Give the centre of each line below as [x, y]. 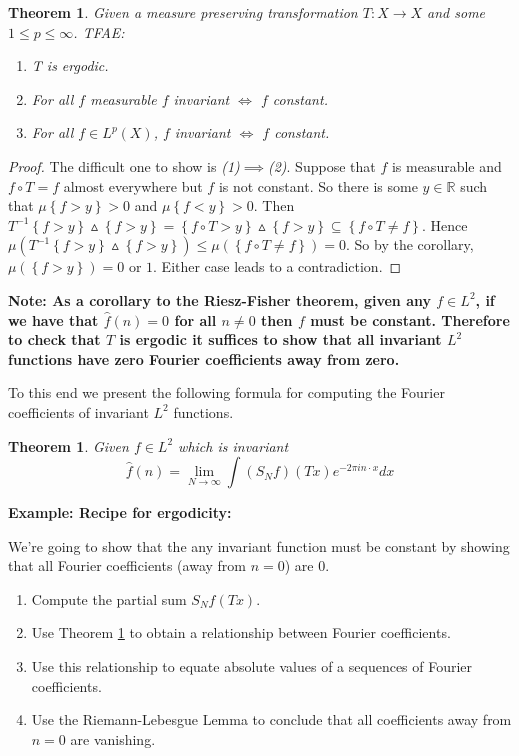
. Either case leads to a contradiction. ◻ [277, 266]
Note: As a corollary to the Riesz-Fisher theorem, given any [219, 299]
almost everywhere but [133, 185]
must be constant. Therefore [410, 319]
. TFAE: [99, 31]
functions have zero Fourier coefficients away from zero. [204, 358]
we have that [53, 319]
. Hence [444, 224]
